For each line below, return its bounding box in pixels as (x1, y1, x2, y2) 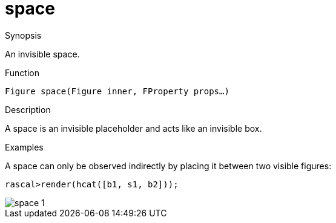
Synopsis (5, 30, 42, 40)
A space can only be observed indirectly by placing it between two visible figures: (5, 160, 332, 171)
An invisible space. (5, 48, 80, 59)
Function (5, 67, 39, 78)
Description (5, 104, 51, 115)
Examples (5, 141, 44, 152)
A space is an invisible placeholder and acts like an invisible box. (5, 123, 262, 134)
